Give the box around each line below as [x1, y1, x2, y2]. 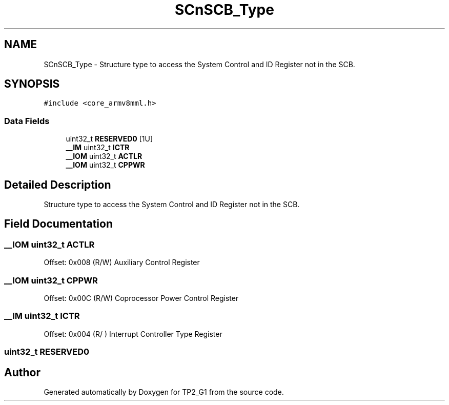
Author [4, 366, 40, 379]
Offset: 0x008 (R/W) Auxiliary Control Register [44, 258, 200, 267]
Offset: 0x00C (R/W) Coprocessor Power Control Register [44, 294, 239, 302]
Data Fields [4, 115, 50, 126]
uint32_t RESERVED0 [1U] [66, 134, 153, 144]
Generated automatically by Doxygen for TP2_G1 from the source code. [44, 387, 284, 396]
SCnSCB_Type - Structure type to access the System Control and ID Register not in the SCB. [44, 59, 355, 69]
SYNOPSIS [4, 77, 60, 91]
